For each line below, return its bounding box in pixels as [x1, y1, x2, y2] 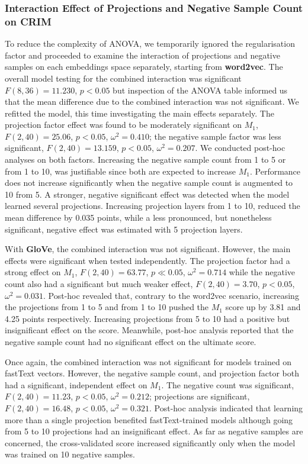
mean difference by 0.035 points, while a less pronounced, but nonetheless [5, 211, 272, 224]
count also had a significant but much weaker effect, [5, 278, 193, 290]
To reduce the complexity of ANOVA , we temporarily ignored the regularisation [5, 37, 295, 50]
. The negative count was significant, [161, 378, 294, 391]
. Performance [250, 165, 301, 177]
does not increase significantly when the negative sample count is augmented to [5, 176, 293, 189]
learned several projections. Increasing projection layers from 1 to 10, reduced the [5, 199, 300, 212]
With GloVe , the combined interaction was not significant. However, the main [5, 243, 291, 255]
